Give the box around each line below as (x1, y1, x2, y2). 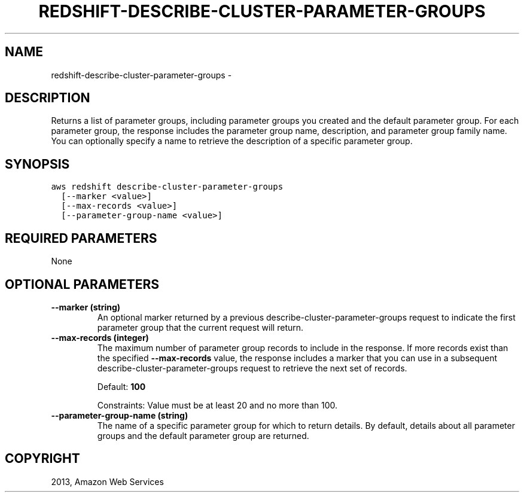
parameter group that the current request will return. (97, 322, 304, 333)
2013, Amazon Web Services (51, 476, 164, 487)
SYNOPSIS (5, 156, 70, 172)
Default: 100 (97, 381, 146, 392)
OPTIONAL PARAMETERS (5, 276, 160, 292)
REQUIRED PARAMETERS (5, 230, 157, 246)
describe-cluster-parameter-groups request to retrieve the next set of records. (97, 362, 407, 373)
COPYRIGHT (5, 451, 80, 466)
